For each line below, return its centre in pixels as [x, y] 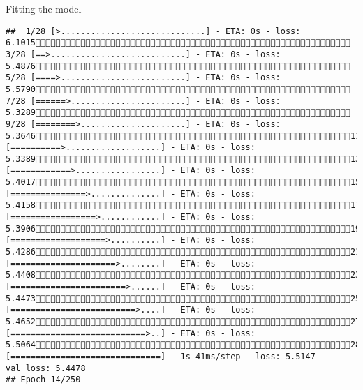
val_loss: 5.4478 [46, 368]
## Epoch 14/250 [43, 380]
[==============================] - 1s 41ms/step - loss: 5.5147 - [166, 356]
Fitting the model [44, 8]
